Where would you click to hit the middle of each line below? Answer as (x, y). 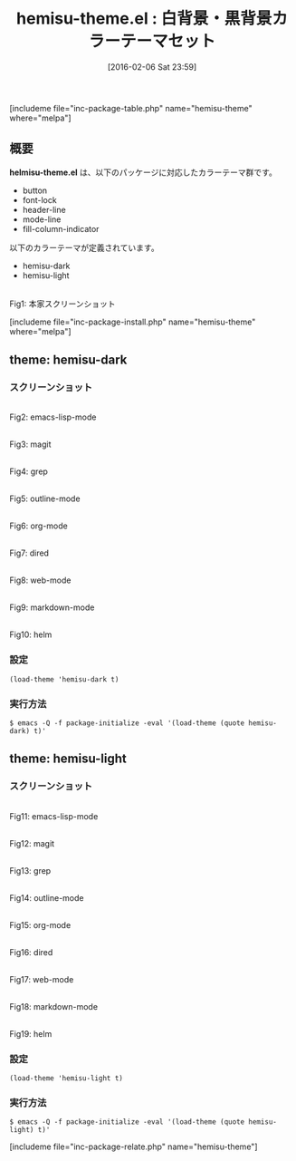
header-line (44, 209)
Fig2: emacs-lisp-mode (53, 417)
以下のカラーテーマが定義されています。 (85, 247)
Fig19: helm (31, 1033)
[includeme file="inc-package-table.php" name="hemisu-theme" (131, 108)
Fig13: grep (30, 870)
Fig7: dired (29, 553)
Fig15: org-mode (40, 924)
